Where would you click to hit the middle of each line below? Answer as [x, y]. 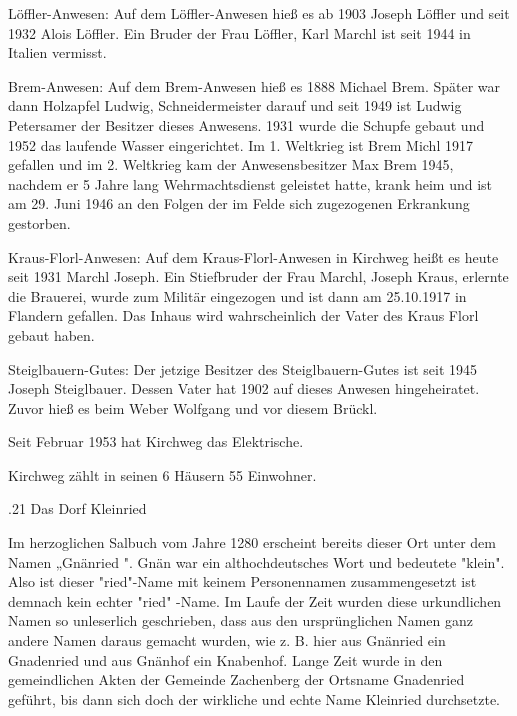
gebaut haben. [51, 334]
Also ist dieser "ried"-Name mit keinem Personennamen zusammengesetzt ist [242, 581]
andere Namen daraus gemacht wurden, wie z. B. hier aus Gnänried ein [227, 640]
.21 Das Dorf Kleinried [77, 508]
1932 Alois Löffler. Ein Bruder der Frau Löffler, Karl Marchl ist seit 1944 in [239, 32]
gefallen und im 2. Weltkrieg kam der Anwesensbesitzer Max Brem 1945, [231, 164]
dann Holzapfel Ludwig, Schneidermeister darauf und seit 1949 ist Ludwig [235, 105]
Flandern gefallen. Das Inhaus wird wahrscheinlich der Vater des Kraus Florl [243, 315]
